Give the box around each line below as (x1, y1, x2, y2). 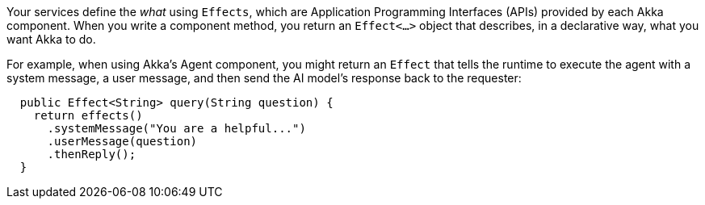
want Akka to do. (6, 32, 96, 46)
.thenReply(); (47, 148, 136, 161)
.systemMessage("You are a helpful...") (47, 122, 306, 135)
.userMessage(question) (47, 135, 198, 148)
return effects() (33, 109, 143, 122)
